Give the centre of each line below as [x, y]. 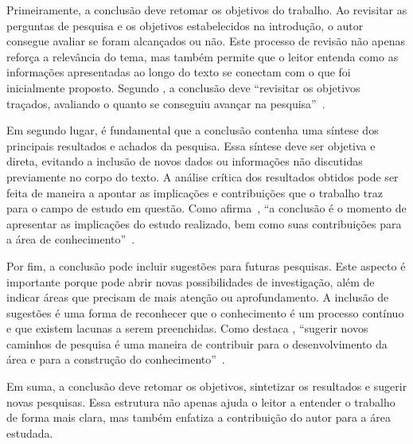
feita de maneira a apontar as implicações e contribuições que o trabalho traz [195, 192]
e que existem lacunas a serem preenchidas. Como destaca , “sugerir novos [187, 328]
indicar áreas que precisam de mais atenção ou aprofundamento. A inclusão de [198, 297]
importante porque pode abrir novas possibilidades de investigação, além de [191, 281]
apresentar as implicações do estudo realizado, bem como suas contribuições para [204, 223]
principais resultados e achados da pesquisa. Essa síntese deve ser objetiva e [191, 145]
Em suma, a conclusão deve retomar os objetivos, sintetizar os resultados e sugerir [207, 386]
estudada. [30, 432]
